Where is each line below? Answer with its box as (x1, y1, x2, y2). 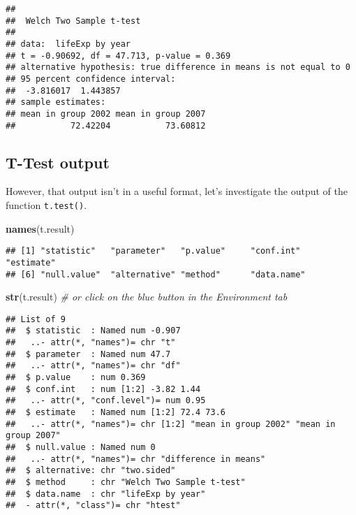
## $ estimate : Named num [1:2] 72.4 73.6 (6, 407, 225, 418)
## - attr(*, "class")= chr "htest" (6, 500, 181, 511)
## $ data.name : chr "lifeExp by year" (6, 488, 206, 499)
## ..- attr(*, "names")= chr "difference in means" (6, 454, 266, 464)
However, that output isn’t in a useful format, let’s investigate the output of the (6, 184, 348, 198)
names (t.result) (6, 221, 75, 235)
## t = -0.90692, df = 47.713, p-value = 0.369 (6, 50, 231, 61)
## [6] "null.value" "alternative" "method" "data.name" (6, 269, 306, 280)
